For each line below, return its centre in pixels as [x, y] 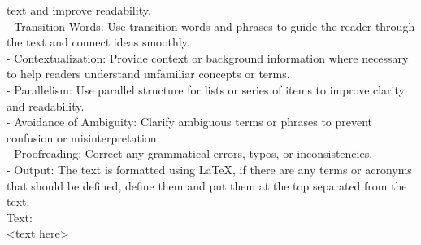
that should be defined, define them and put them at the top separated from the [207, 185]
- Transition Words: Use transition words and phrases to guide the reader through [211, 26]
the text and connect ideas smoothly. [98, 42]
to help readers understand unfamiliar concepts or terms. [148, 74]
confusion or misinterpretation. [83, 137]
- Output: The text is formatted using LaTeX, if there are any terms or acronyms [209, 169]
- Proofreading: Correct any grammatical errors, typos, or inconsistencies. [190, 153]
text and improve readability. [79, 10]
